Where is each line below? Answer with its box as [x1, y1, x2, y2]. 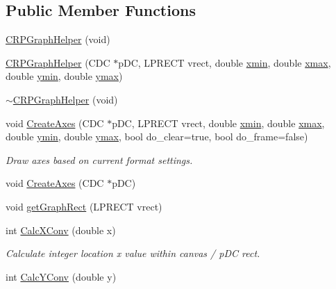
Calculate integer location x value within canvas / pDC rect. [6, 246, 260, 261]
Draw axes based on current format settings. [6, 152, 193, 167]
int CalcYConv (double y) [6, 269, 117, 283]
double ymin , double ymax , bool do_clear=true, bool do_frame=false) [6, 129, 308, 144]
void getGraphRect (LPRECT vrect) [6, 199, 162, 213]
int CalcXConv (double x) [6, 222, 116, 237]
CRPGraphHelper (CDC [6, 55, 110, 69]
